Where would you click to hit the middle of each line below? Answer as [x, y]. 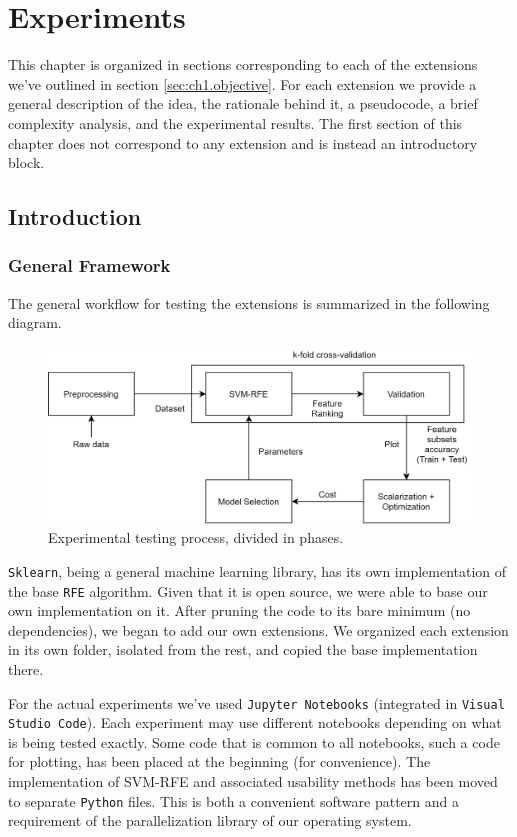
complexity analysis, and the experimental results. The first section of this [235, 122]
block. [26, 162]
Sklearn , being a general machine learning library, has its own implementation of [257, 570]
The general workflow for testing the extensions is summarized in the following [249, 302]
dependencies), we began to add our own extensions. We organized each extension [258, 629]
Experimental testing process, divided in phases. [196, 537]
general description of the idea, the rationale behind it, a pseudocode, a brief [243, 103]
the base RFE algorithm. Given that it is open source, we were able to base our [248, 590]
